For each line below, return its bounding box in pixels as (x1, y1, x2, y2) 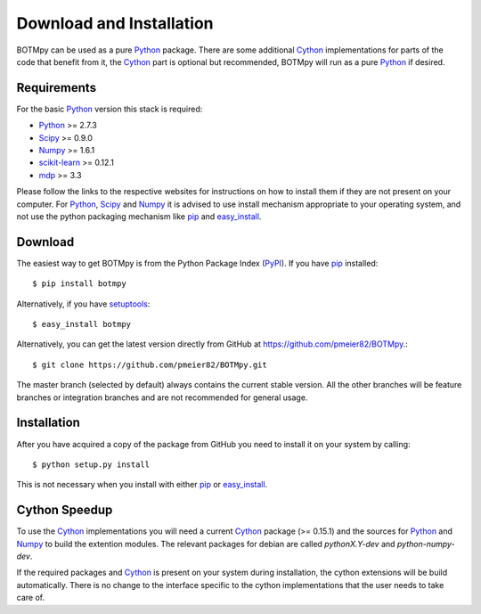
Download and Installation (16, 13, 214, 33)
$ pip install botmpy (32, 279, 126, 289)
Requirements (16, 80, 97, 95)
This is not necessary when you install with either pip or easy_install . (16, 479, 268, 490)
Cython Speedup (16, 503, 113, 518)
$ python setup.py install (32, 459, 151, 470)
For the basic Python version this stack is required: (16, 103, 203, 114)
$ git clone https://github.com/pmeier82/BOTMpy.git (32, 359, 267, 370)
